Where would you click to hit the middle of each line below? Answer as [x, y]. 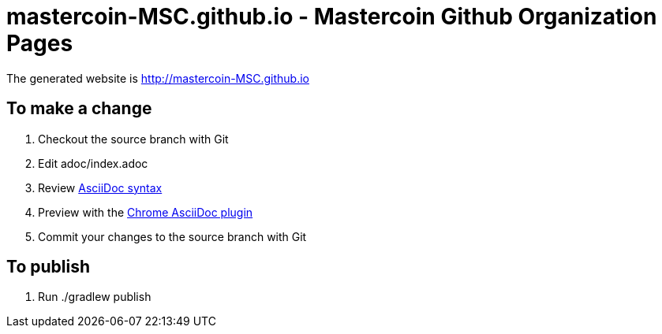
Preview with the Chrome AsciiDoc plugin [146, 212]
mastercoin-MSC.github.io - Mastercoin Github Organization [332, 17]
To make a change [79, 109]
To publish [48, 267]
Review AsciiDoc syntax [100, 187]
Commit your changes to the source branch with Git [172, 236]
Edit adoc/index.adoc [93, 163]
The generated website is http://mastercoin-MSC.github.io [158, 78]
